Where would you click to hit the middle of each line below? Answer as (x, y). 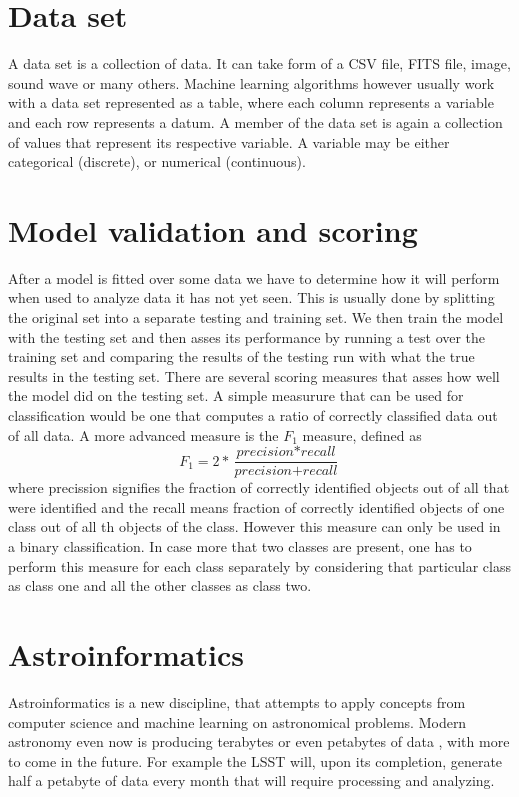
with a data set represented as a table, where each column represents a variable (251, 102)
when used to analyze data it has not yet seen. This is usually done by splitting (251, 297)
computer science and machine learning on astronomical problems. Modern (237, 721)
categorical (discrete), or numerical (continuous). (157, 161)
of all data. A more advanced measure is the (143, 434)
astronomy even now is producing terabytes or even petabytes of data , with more (259, 741)
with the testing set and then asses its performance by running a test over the (247, 336)
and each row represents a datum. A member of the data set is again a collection (255, 121)
